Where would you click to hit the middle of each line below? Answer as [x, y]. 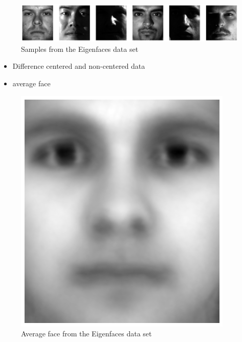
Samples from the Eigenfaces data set [80, 49]
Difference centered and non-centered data [79, 66]
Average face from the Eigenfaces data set [86, 334]
